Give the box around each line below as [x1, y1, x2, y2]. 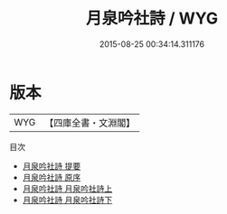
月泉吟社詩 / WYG [85, 8, 219, 29]
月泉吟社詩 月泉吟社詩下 [22, 194, 113, 205]
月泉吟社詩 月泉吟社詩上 [22, 182, 113, 194]
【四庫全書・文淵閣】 [44, 116, 136, 129]
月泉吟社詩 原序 [22, 172, 81, 182]
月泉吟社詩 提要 [22, 160, 81, 172]
